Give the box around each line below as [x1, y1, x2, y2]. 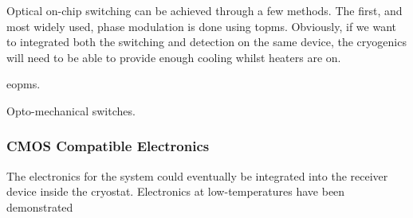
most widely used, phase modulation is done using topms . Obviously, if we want [6, 18, 397, 34]
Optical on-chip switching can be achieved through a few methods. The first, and [6, 2, 403, 18]
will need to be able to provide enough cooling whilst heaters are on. [6, 49, 341, 65]
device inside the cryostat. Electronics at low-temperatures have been [6, 183, 345, 200]
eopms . [6, 76, 41, 92]
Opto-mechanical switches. [6, 102, 136, 119]
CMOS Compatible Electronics [6, 136, 210, 156]
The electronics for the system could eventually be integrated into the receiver [6, 167, 388, 184]
